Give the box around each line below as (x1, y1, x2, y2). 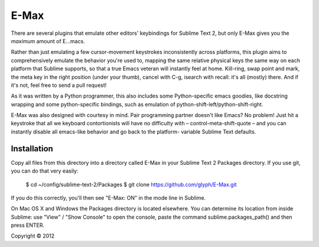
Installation (11, 144, 53, 154)
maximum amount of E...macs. (11, 37, 85, 44)
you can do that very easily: (11, 167, 79, 174)
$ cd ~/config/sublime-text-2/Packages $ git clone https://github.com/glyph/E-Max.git (25, 181, 237, 188)
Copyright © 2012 (11, 232, 55, 239)
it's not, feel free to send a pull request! (11, 82, 107, 89)
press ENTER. (11, 222, 44, 229)
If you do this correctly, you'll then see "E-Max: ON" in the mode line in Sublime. (11, 194, 206, 201)
